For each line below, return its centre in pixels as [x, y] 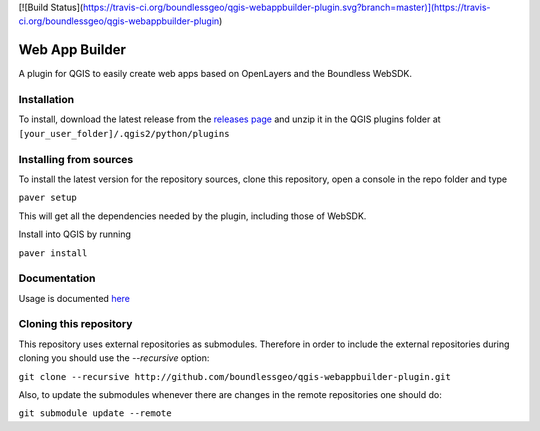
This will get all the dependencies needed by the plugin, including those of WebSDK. [192, 216]
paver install [53, 253]
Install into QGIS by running [75, 234]
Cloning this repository [75, 324]
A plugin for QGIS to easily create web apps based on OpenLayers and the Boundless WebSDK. [215, 74]
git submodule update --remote [95, 413]
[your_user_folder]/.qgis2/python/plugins [124, 133]
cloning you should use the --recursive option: [114, 358]
